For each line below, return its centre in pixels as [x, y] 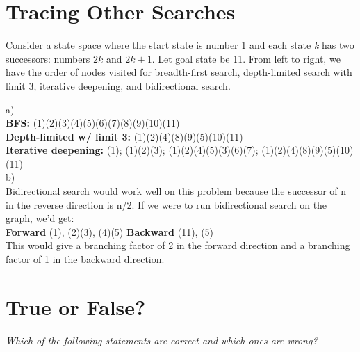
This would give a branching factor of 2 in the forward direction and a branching [178, 245]
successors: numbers [48, 58]
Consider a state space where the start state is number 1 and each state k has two [180, 45]
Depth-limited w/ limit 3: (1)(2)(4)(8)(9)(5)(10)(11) [124, 136]
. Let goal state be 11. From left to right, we [246, 58]
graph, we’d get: [40, 218]
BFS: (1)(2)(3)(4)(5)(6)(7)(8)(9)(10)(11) [93, 123]
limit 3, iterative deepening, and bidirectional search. [118, 85]
